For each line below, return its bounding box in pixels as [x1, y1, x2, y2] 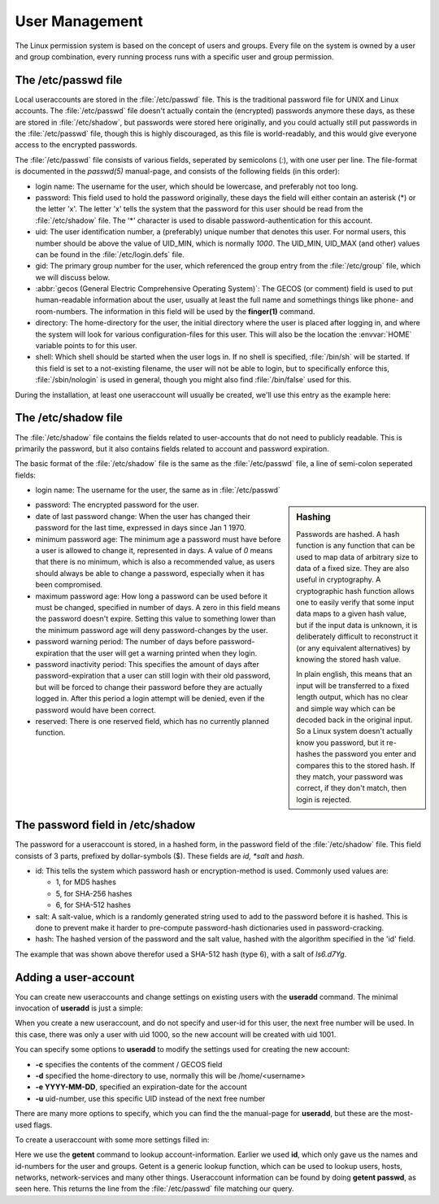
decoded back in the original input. [296, 714, 413, 724]
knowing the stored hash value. [296, 655, 402, 665]
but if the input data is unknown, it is [296, 620, 418, 630]
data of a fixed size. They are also [296, 563, 410, 573]
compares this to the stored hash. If [296, 761, 415, 770]
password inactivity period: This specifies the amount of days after [35, 659, 259, 669]
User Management [15, 12, 144, 30]
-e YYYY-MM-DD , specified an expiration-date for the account [35, 1082, 247, 1092]
